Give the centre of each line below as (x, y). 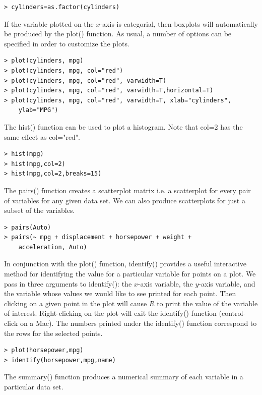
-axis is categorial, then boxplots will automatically (179, 23)
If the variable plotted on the (49, 23)
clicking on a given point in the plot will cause (76, 303)
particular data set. (34, 386)
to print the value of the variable (207, 303)
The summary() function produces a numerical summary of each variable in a (124, 377)
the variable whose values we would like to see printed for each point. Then (120, 293)
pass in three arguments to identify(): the (68, 283)
